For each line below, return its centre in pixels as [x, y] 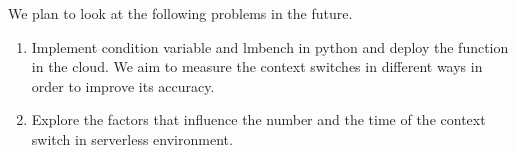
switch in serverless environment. [132, 138]
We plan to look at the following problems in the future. [180, 13]
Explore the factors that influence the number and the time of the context [258, 119]
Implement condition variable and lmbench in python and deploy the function [270, 46]
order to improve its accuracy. [123, 85]
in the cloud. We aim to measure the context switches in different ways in [257, 66]
